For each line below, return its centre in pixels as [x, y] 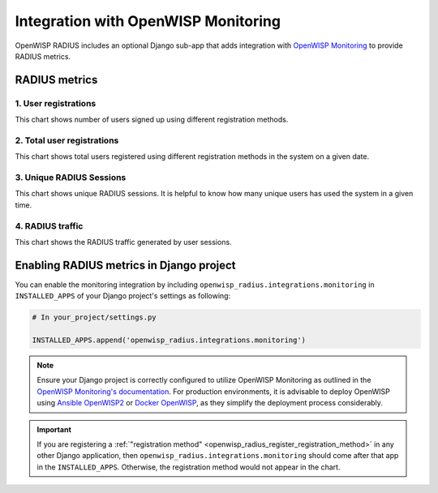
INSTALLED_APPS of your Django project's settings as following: [123, 296]
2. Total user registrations [67, 140]
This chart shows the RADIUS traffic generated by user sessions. [123, 242]
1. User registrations [56, 103]
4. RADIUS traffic [49, 225]
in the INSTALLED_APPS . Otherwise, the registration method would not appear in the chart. [189, 467]
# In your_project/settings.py [94, 317]
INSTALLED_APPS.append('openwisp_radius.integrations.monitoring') [169, 340]
